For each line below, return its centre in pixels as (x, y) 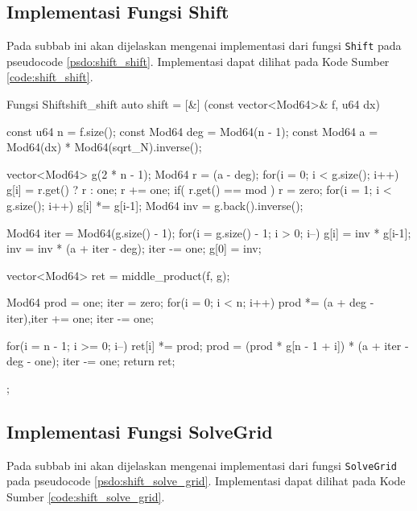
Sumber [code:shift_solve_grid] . (86, 496)
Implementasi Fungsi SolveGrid (140, 431)
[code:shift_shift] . (50, 77)
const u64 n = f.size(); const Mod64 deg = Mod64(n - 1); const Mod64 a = (192, 131)
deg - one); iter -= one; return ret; (91, 361)
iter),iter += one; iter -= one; (80, 317)
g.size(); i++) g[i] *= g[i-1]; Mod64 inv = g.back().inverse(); (155, 206)
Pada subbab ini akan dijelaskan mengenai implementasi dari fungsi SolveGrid (202, 465)
